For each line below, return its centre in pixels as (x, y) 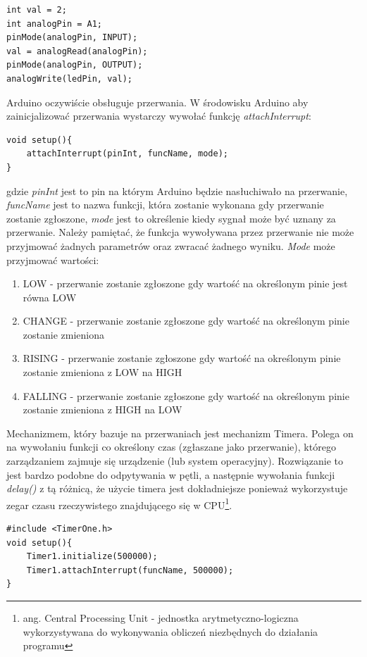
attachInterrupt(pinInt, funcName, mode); (127, 154)
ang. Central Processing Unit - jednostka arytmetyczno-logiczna (161, 618)
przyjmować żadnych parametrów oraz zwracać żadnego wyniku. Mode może (171, 245)
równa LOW (50, 297)
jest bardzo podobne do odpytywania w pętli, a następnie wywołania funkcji (171, 474)
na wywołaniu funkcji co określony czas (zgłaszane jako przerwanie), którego (171, 447)
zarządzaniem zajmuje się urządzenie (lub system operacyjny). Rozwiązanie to (175, 461)
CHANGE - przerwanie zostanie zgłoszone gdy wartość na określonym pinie (186, 321)
